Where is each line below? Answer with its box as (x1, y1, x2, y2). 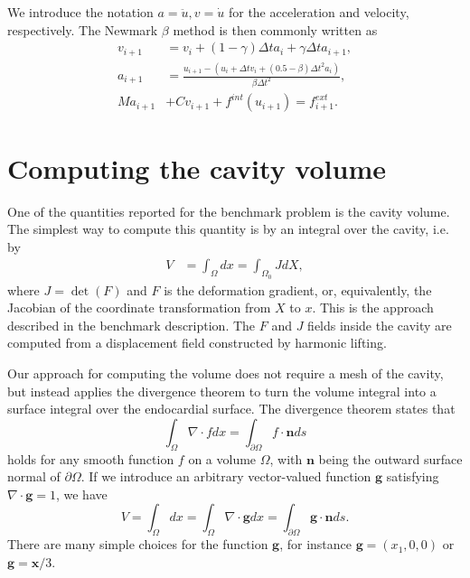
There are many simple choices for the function (7, 535, 268, 554)
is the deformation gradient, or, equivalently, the (164, 280, 432, 299)
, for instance (279, 535, 352, 554)
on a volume (188, 449, 257, 468)
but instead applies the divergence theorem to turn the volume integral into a (7, 381, 437, 400)
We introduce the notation (7, 3, 154, 21)
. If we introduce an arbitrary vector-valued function (80, 467, 371, 486)
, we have (55, 484, 108, 503)
